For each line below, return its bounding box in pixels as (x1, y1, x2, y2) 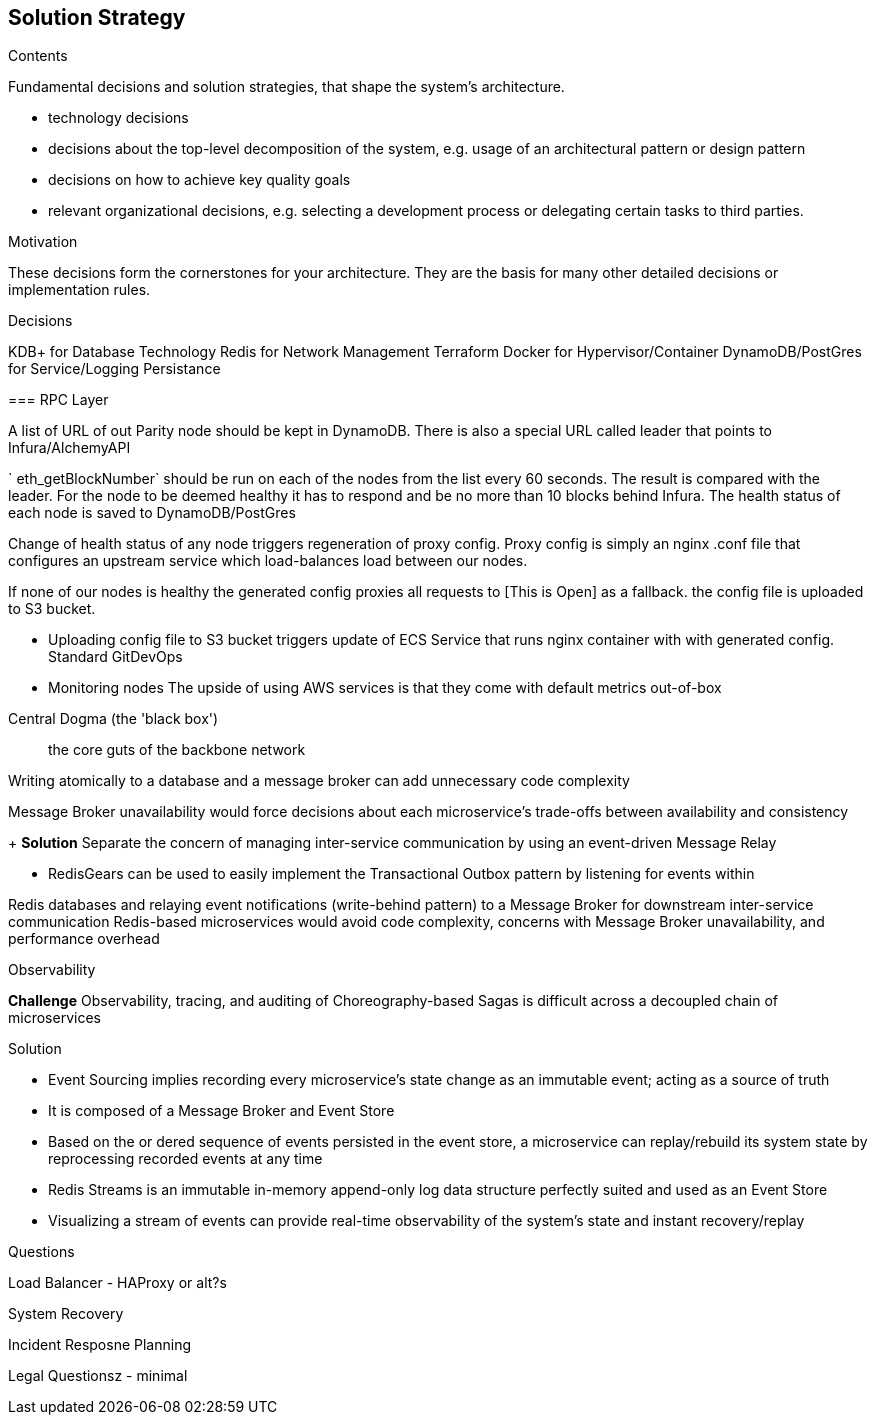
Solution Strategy (8, 5, 186, 30)
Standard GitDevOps (48, 648, 183, 666)
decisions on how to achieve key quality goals (48, 171, 351, 189)
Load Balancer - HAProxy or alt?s (8, 1274, 227, 1292)
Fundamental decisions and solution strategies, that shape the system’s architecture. (8, 78, 565, 96)
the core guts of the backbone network (48, 741, 306, 759)
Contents (8, 47, 68, 65)
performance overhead (8, 930, 160, 948)
